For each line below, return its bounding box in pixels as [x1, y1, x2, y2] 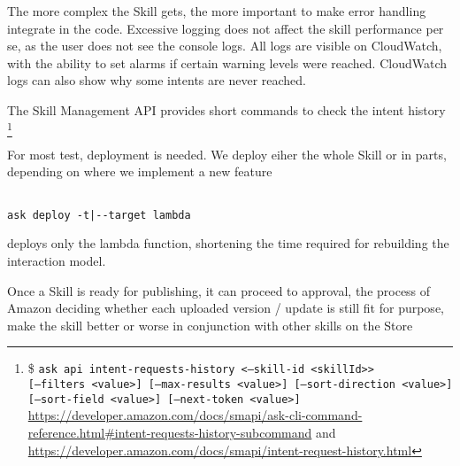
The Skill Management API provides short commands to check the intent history [7, 100, 446, 119]
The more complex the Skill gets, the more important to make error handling [7, 2, 426, 19]
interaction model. [7, 251, 106, 269]
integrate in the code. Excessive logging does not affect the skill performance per [7, 19, 444, 37]
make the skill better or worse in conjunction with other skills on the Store [7, 315, 413, 334]
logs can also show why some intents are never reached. [7, 71, 306, 89]
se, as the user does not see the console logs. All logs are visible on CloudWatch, [7, 36, 442, 55]
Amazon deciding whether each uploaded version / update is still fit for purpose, [7, 299, 444, 317]
